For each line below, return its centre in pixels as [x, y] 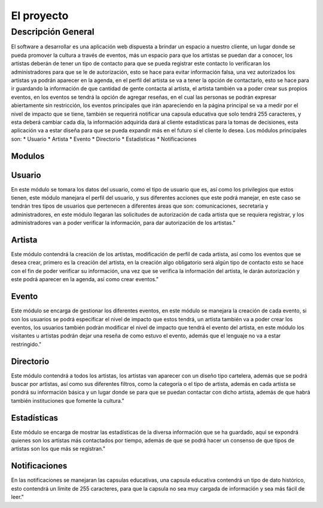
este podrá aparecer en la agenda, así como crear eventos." [85, 279]
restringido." [26, 344]
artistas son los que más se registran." [58, 449]
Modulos [28, 156]
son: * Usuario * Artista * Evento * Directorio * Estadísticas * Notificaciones [104, 139]
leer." [17, 497]
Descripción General [53, 32]
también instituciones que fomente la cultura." [68, 400]
